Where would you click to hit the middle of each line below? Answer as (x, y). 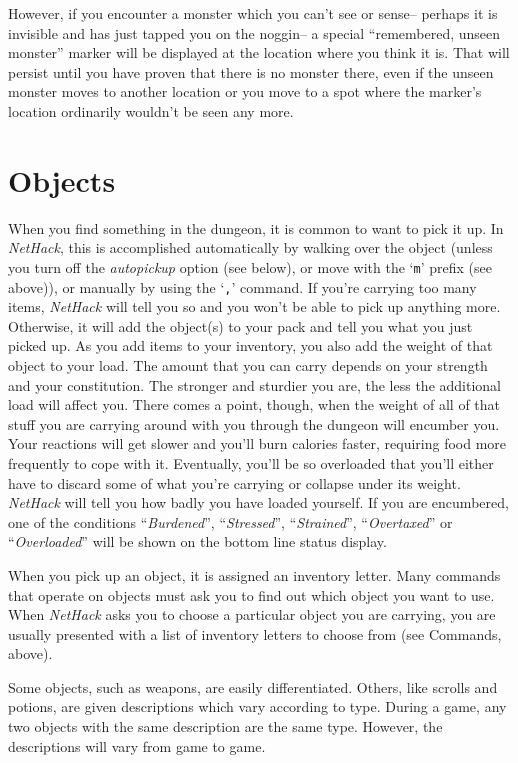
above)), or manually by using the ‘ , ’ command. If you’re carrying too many (242, 286)
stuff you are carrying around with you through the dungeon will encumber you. (254, 423)
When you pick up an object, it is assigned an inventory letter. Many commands (254, 574)
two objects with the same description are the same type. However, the (225, 726)
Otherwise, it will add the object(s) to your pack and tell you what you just (240, 325)
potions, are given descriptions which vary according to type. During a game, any (257, 706)
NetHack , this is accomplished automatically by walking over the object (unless (250, 247)
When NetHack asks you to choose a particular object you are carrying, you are (252, 614)
